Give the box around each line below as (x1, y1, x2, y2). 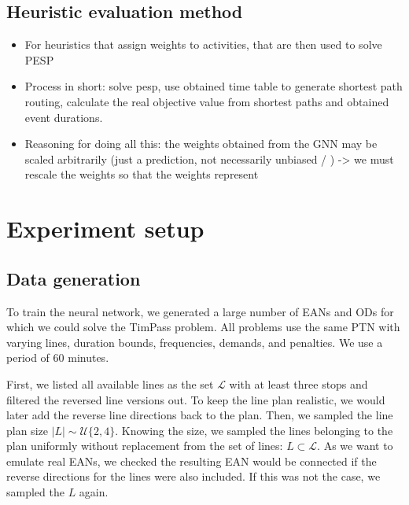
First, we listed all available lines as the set (6, 375, 214, 392)
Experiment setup (6, 212, 204, 245)
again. (79, 484, 109, 500)
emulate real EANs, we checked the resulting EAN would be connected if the (6, 452, 377, 469)
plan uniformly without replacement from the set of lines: (6, 437, 283, 454)
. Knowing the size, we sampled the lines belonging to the (115, 422, 393, 438)
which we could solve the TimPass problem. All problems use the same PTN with (6, 319, 400, 335)
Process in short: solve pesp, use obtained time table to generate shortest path (24, 78, 403, 94)
